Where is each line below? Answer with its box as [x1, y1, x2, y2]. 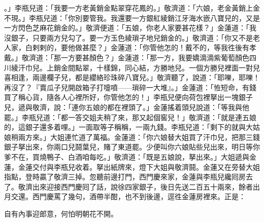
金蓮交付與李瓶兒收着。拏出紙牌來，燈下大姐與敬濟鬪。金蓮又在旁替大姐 [18, 161, 260, 172]
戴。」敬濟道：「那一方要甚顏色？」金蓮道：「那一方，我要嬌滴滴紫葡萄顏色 [4, 52, 249, 62]
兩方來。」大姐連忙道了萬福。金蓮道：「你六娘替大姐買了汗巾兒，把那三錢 [18, 131, 260, 142]
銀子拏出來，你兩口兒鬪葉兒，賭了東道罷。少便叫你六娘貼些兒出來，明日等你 [4, 141, 260, 152]
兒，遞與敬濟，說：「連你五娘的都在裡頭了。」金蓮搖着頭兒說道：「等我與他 [4, 101, 249, 112]
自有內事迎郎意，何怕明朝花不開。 [4, 208, 118, 218]
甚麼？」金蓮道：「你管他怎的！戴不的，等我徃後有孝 [82, 42, 256, 53]
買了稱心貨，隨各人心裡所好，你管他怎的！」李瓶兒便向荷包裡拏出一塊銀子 [4, 92, 253, 102]
